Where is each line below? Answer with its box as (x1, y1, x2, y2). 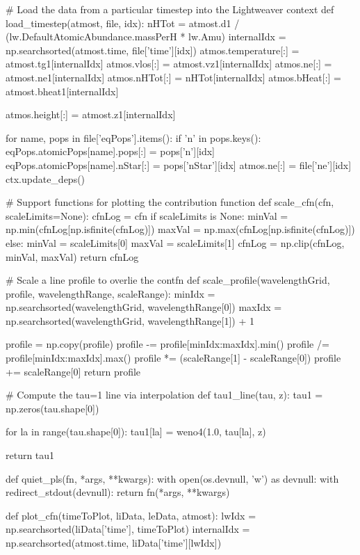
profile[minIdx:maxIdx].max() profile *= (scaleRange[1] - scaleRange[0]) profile (6, 351, 341, 365)
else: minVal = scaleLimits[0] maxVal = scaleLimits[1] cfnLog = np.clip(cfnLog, (6, 235, 345, 250)
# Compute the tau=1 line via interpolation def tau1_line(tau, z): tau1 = (6, 387, 323, 402)
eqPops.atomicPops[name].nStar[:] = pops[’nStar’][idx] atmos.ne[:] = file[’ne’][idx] (6, 157, 352, 172)
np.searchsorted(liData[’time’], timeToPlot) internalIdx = (6, 522, 250, 536)
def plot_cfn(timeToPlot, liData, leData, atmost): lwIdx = (6, 508, 256, 522)
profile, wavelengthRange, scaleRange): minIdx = (6, 286, 215, 300)
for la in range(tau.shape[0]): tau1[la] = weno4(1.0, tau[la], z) (6, 424, 266, 439)
